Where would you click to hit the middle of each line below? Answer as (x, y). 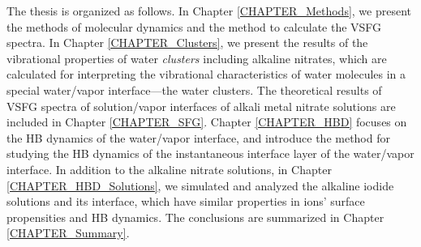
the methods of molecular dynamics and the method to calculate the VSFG (194, 26)
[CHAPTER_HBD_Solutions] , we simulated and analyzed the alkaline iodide (200, 185)
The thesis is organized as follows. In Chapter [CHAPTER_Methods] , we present (209, 11)
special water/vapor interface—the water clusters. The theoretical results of (194, 89)
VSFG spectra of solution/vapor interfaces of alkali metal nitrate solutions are (201, 106)
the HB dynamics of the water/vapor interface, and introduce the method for (198, 137)
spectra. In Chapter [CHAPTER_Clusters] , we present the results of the (187, 43)
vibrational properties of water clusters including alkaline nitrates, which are (197, 58)
